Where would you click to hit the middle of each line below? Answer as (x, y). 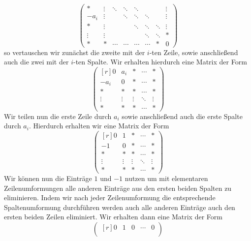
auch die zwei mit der (36, 62)
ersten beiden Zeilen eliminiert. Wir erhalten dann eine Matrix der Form (113, 217)
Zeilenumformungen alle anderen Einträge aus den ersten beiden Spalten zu (118, 188)
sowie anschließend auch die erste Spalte (182, 116)
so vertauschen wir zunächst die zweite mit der (75, 52)
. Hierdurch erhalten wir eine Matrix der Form (99, 126)
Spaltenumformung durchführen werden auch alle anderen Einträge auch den (120, 207)
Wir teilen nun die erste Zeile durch (58, 116)
